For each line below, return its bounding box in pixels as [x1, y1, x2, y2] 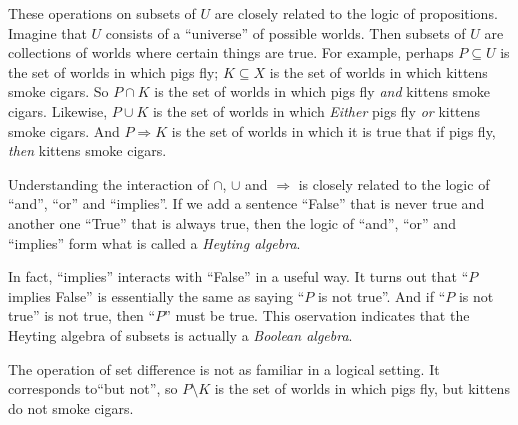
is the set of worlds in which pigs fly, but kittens [214, 378, 510, 399]
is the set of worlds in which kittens [269, 61, 488, 82]
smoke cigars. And [8, 120, 120, 141]
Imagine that [8, 22, 87, 43]
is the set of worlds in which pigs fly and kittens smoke [154, 81, 491, 102]
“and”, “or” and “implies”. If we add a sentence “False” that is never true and [8, 193, 485, 214]
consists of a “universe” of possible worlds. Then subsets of [105, 22, 466, 43]
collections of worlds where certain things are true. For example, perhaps [8, 42, 454, 63]
